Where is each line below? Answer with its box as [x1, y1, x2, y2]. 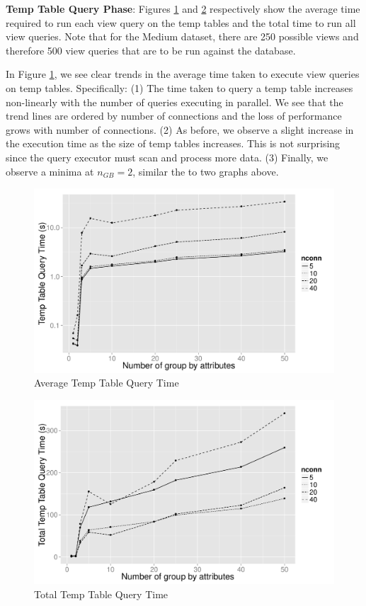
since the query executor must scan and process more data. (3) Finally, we [6, 149, 328, 164]
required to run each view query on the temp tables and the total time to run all [6, 15, 356, 30]
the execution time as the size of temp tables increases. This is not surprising [6, 136, 341, 151]
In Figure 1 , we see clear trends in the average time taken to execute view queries [6, 67, 360, 81]
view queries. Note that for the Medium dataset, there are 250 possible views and [6, 29, 359, 44]
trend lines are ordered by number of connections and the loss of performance [6, 108, 342, 123]
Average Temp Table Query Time [34, 375, 179, 390]
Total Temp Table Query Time [34, 586, 168, 601]
